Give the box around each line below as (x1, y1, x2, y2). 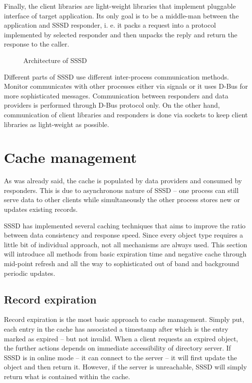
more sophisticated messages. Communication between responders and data (4, 90, 229, 100)
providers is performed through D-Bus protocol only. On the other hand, (4, 100, 220, 110)
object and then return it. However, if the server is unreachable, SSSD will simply (4, 362, 247, 372)
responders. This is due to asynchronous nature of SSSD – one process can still (4, 185, 239, 195)
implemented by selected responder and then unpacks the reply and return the (4, 29, 237, 39)
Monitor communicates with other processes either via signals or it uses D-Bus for (4, 81, 248, 91)
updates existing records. (4, 204, 78, 214)
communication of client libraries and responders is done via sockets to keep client (4, 109, 248, 119)
